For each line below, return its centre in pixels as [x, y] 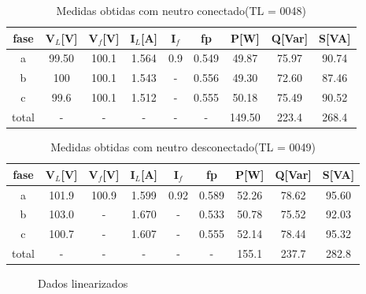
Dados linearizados [83, 283]
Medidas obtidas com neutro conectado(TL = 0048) [181, 10]
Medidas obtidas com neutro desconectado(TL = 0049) [183, 147]
